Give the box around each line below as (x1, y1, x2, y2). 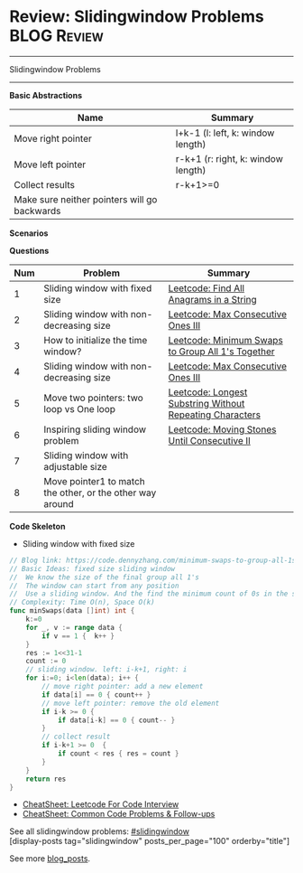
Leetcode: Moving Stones (168, 423, 277, 436)
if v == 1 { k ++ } (41, 631, 115, 641)
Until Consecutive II (168, 434, 251, 446)
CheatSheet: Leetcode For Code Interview (22, 799, 179, 810)
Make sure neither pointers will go (14, 192, 158, 205)
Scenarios (9, 228, 49, 239)
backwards (14, 204, 61, 217)
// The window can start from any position (9, 581, 179, 590)
